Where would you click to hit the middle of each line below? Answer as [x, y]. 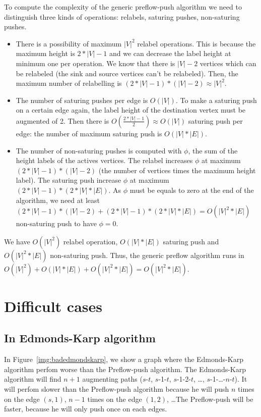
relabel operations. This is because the [197, 43]
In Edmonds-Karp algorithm [80, 338]
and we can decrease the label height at [170, 53]
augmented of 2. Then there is [62, 120]
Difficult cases [53, 306]
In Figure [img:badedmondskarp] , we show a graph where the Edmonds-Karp [124, 359]
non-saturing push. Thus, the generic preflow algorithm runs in [147, 255]
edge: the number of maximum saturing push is [89, 133]
